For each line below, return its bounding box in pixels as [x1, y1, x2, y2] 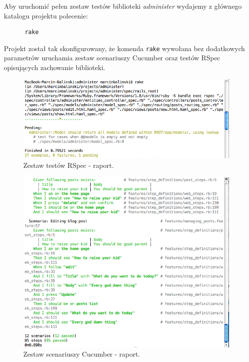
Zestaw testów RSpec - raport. [23, 160, 114, 170]
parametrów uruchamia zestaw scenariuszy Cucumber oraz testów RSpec [4, 53, 220, 63]
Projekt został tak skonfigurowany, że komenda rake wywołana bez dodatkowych [4, 43, 245, 53]
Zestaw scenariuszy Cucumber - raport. [23, 349, 140, 359]
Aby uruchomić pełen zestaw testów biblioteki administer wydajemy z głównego [4, 1, 242, 11]
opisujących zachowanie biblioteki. [4, 62, 105, 72]
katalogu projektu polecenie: [4, 10, 88, 20]
